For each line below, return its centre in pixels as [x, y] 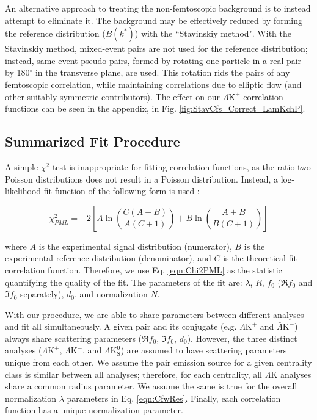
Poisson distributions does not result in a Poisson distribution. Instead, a [141, 179]
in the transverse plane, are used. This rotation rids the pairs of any [162, 72]
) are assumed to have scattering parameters [204, 350]
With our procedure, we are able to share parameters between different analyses [155, 314]
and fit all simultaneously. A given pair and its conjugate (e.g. [121, 326]
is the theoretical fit [260, 258]
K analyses [291, 374]
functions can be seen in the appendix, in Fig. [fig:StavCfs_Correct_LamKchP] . [155, 108]
